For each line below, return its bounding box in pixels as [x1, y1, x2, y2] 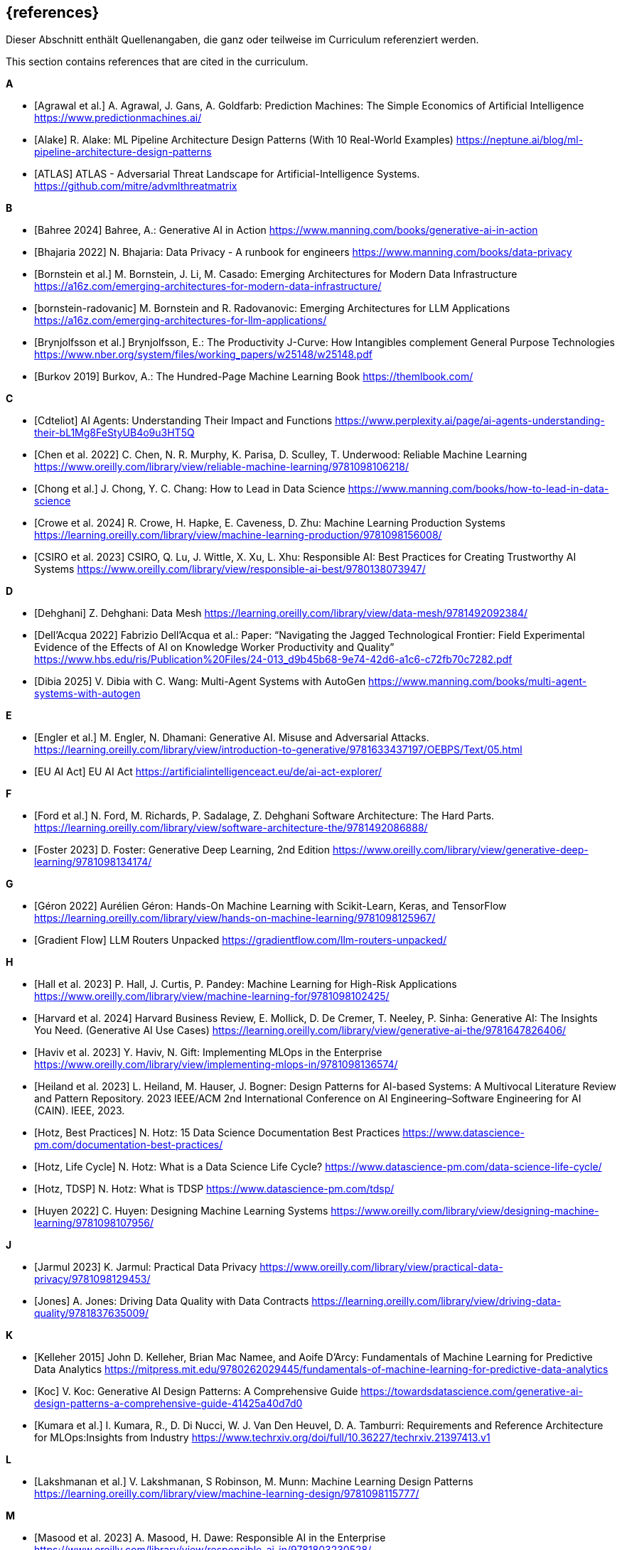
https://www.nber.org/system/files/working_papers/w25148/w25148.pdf [34, 348, 372, 361]
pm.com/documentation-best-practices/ [34, 1139, 223, 1151]
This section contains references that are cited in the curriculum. [6, 55, 309, 68]
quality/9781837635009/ [34, 1307, 149, 1320]
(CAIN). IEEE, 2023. [34, 1104, 125, 1117]
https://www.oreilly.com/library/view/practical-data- [259, 1261, 503, 1274]
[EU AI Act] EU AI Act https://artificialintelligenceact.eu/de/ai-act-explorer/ [34, 765, 382, 778]
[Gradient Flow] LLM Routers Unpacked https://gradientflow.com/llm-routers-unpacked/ [34, 934, 447, 947]
